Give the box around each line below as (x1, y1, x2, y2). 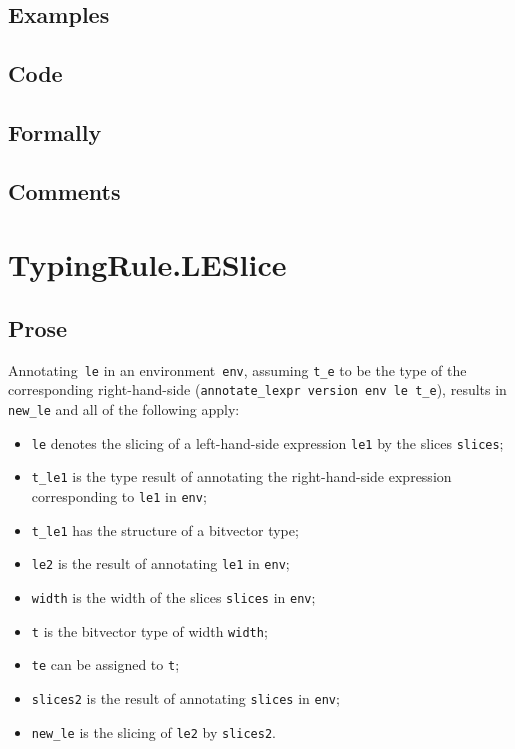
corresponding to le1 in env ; (31, 485, 207, 506)
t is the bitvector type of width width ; (31, 620, 268, 641)
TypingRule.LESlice (8, 244, 287, 285)
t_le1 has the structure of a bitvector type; (31, 519, 299, 540)
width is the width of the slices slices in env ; (31, 586, 316, 607)
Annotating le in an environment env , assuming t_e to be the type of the (8, 359, 467, 380)
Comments (8, 175, 121, 206)
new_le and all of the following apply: (8, 399, 240, 420)
